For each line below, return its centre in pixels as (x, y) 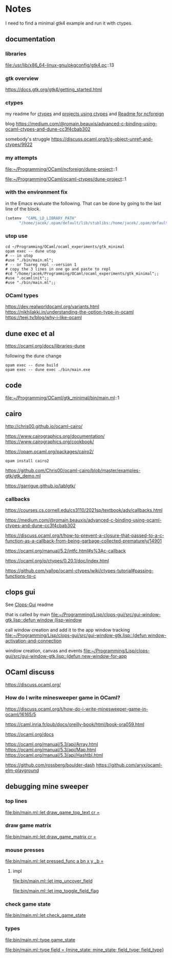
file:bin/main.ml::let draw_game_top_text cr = (52, 812)
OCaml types (22, 295)
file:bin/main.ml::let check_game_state (46, 915)
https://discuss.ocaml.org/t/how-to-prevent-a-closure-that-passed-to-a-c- (85, 535)
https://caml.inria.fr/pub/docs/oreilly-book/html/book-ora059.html (75, 724)
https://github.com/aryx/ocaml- (129, 765)
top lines (16, 801)
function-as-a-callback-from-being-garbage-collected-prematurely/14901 (84, 540)
